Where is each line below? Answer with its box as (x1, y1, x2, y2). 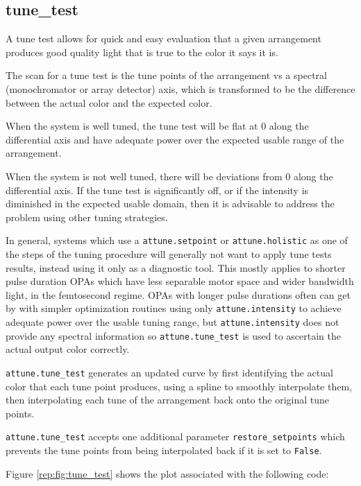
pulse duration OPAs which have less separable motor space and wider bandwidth (6, 274, 354, 288)
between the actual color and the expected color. (6, 95, 212, 110)
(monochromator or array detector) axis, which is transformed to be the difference (6, 81, 355, 96)
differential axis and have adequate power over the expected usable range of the (6, 132, 344, 146)
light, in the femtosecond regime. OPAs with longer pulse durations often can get (6, 287, 351, 302)
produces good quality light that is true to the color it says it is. (6, 44, 278, 59)
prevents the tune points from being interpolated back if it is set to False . (6, 443, 322, 458)
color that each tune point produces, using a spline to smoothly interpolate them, (6, 379, 352, 393)
